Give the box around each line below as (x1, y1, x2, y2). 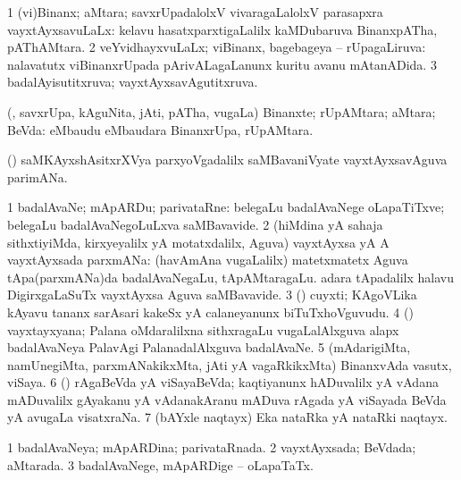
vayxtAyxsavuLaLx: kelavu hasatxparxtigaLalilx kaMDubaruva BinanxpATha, (7, 20, 438, 38)
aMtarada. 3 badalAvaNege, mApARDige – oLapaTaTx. (7, 455, 314, 474)
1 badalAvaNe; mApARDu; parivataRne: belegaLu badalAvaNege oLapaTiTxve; (7, 198, 445, 216)
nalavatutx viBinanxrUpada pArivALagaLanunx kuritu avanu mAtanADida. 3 (7, 55, 437, 73)
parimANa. (7, 167, 68, 186)
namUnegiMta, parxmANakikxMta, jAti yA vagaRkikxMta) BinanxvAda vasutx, (7, 355, 452, 374)
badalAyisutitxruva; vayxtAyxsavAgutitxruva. (7, 72, 258, 91)
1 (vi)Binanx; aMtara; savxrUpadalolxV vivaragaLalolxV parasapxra (7, 3, 383, 21)
